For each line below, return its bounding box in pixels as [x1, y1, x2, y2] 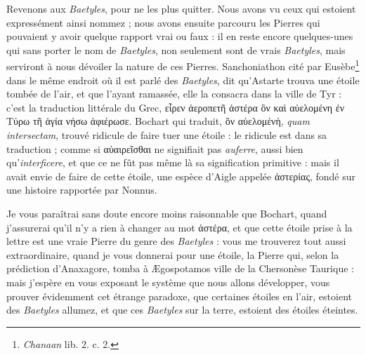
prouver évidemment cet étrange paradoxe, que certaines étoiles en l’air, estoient [6, 288, 352, 303]
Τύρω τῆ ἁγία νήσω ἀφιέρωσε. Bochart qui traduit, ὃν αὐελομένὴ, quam [6, 114, 310, 128]
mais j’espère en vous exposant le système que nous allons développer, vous [6, 274, 330, 289]
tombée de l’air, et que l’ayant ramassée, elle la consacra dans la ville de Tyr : [6, 86, 342, 101]
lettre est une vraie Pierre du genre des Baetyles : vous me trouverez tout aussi [6, 234, 346, 248]
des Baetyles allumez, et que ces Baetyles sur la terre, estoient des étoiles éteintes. [6, 302, 358, 317]
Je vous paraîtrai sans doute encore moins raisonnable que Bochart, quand [6, 206, 327, 220]
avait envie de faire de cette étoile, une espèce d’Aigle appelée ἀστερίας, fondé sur [6, 168, 356, 183]
